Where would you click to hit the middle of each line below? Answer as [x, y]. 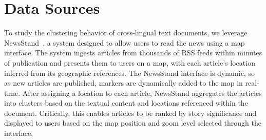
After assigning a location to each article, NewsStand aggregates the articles [142, 93]
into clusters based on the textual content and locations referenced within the [126, 103]
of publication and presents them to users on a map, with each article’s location [130, 62]
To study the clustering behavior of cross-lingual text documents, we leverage [126, 33]
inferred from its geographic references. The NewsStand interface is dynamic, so [129, 73]
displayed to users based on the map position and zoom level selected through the [133, 123]
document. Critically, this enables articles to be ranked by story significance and [130, 113]
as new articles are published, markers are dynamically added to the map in [123, 83]
